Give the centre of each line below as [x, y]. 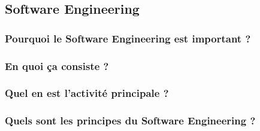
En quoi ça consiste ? [57, 65]
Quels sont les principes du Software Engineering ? [130, 121]
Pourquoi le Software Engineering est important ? [128, 38]
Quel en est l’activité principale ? [87, 93]
